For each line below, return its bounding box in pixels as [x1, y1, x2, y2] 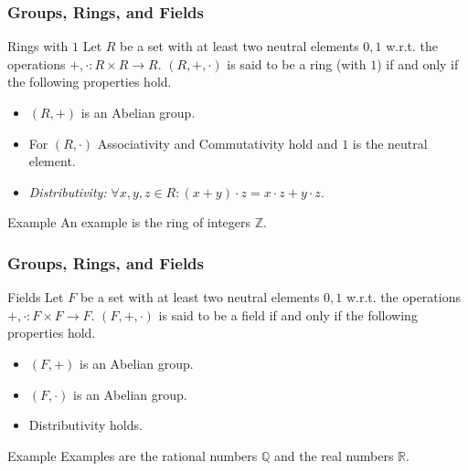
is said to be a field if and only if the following [158, 305, 418, 324]
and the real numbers [273, 445, 394, 465]
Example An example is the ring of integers [7, 213, 251, 232]
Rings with [7, 37, 69, 56]
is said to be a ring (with [227, 54, 367, 73]
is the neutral [352, 133, 428, 152]
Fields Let [7, 288, 64, 307]
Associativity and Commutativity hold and [97, 133, 338, 152]
